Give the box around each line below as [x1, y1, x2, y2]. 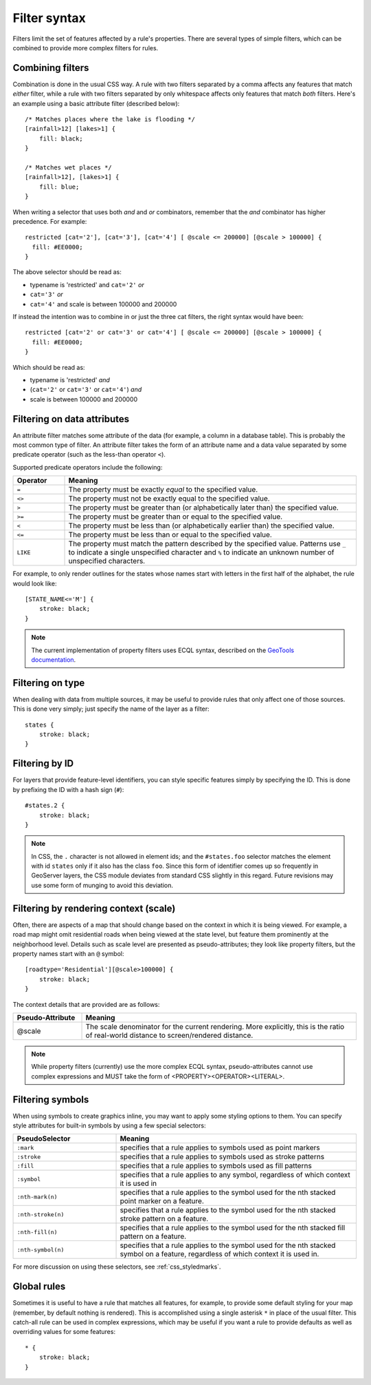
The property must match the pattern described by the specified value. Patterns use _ [68, 539, 346, 549]
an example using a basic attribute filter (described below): [12, 99, 180, 107]
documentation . [31, 655, 76, 664]
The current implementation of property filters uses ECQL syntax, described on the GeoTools [31, 646, 295, 654]
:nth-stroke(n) [16, 1211, 65, 1218]
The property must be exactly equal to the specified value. [68, 485, 258, 494]
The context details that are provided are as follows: [12, 1000, 160, 1008]
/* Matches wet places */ [25, 163, 113, 171]
